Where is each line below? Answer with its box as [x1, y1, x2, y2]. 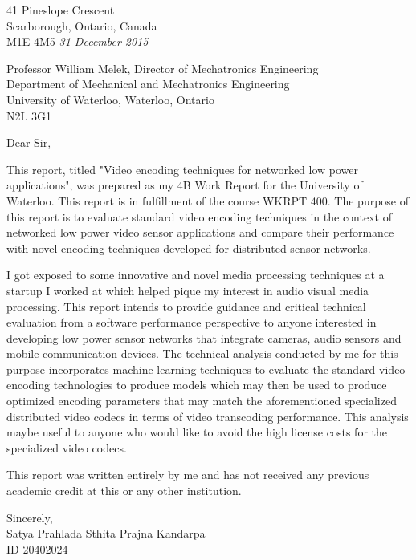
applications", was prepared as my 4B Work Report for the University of [6, 177, 363, 193]
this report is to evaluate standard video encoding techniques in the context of [6, 208, 392, 225]
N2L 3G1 [6, 107, 51, 124]
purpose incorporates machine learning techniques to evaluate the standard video [6, 360, 406, 377]
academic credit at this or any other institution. [6, 482, 242, 499]
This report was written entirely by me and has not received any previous [6, 466, 369, 483]
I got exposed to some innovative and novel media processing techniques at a [6, 266, 385, 283]
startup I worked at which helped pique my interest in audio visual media [6, 282, 369, 298]
